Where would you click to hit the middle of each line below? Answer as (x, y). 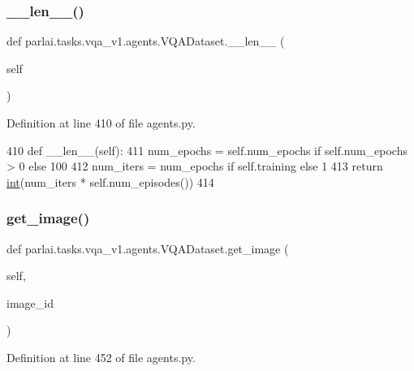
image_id (30, 302)
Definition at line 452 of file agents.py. (101, 357)
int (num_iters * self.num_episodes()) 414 (110, 181)
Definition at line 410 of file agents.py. (101, 123)
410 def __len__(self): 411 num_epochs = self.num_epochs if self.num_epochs (207, 150)
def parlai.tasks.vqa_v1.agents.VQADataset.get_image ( (148, 248)
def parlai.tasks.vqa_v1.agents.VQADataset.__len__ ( (146, 41)
